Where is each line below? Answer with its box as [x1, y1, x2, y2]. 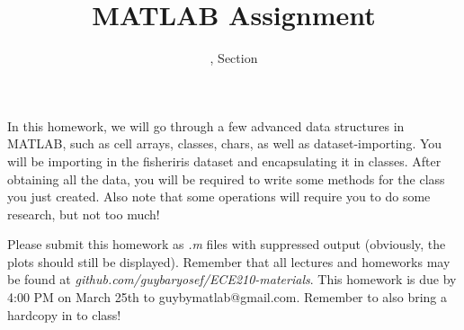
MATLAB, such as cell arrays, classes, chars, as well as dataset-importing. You [7, 134, 442, 153]
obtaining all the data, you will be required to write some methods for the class [7, 169, 445, 188]
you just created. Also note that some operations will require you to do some [7, 187, 431, 206]
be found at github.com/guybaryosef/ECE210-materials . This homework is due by [7, 270, 457, 289]
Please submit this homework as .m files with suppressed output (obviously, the [7, 235, 446, 254]
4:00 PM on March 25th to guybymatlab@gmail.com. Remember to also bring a [7, 288, 448, 307]
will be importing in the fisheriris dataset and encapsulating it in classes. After [7, 151, 442, 170]
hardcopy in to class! [7, 305, 121, 324]
